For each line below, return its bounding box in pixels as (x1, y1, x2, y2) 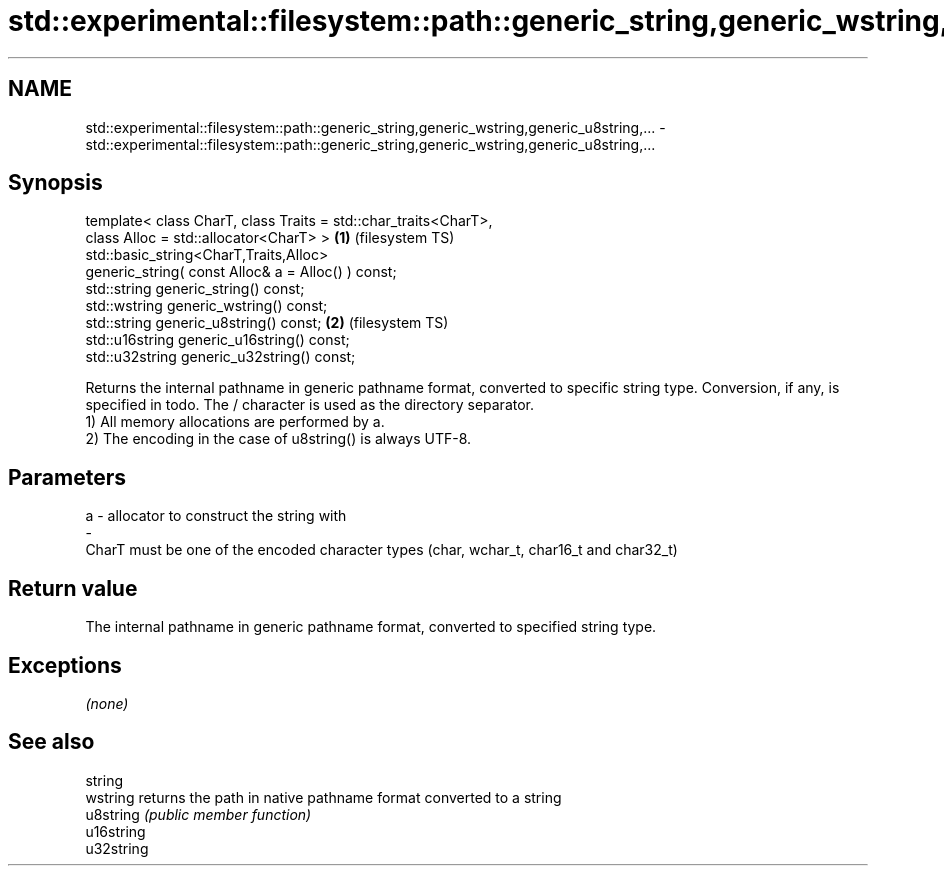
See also (8, 729, 95, 755)
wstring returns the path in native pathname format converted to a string (85, 788, 562, 806)
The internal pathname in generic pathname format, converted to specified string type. (85, 618, 657, 636)
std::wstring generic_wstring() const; (85, 297, 328, 315)
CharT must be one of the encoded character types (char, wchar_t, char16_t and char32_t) (85, 541, 678, 559)
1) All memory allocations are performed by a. (85, 413, 385, 431)
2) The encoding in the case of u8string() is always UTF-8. (85, 430, 472, 448)
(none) (85, 694, 129, 712)
